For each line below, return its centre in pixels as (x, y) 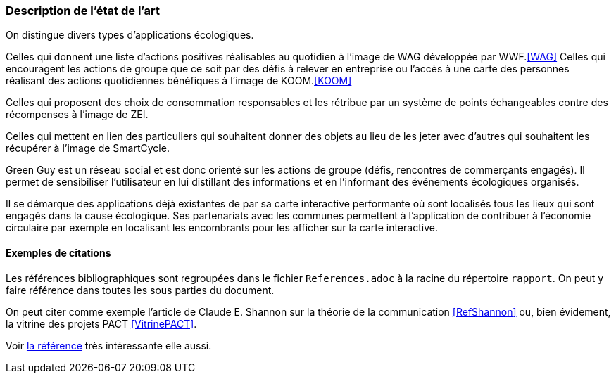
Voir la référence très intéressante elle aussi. (109, 345)
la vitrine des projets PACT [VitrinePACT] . (101, 323)
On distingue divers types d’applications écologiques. (130, 35)
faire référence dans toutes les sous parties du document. (140, 290)
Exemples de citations (58, 252)
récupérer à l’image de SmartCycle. (88, 148)
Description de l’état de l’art (83, 11)
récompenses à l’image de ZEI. (77, 115)
